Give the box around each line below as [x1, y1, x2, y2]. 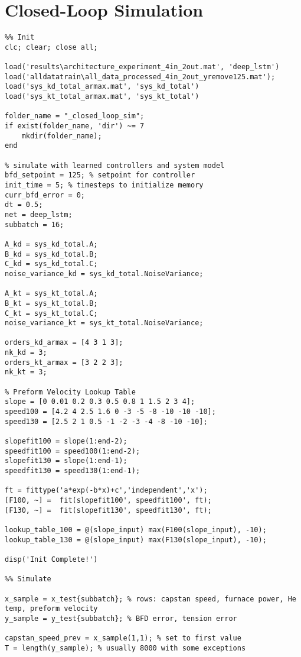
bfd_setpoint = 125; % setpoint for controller [5, 171, 195, 180]
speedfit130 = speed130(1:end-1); [5, 467, 140, 475]
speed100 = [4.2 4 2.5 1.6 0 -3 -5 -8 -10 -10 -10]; [5, 407, 216, 416]
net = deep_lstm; [5, 210, 73, 219]
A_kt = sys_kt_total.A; [5, 289, 98, 298]
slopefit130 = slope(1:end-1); [5, 457, 127, 465]
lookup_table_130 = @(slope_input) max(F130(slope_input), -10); [5, 535, 267, 544]
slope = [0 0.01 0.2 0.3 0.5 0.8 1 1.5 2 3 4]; [5, 397, 195, 406]
